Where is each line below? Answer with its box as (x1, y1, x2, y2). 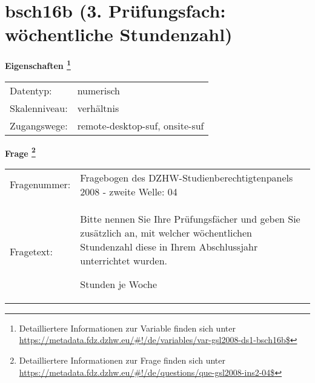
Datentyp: (10, 83, 52, 97)
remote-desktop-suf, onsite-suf (77, 118, 204, 133)
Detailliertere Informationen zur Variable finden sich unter (19, 321, 236, 334)
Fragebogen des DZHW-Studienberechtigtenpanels (80, 170, 293, 185)
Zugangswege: (10, 118, 68, 133)
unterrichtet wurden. (80, 253, 168, 267)
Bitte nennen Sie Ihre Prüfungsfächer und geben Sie (80, 211, 300, 226)
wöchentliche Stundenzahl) (5, 22, 233, 47)
